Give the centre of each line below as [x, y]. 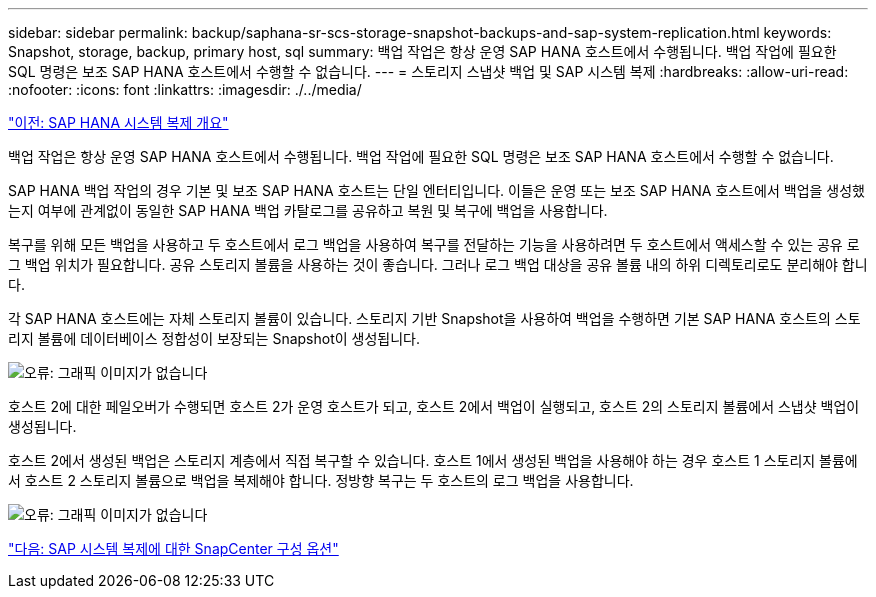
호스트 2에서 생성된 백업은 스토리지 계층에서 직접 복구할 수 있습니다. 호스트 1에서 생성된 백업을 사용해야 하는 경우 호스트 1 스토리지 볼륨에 [433, 460]
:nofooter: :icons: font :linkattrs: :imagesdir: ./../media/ [185, 89]
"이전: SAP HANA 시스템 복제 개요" [118, 122]
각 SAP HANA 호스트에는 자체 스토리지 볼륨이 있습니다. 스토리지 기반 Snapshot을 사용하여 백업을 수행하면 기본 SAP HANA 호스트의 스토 [434, 318]
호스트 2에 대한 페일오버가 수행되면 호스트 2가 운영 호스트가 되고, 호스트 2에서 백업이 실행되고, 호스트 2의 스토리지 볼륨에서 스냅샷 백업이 [434, 406]
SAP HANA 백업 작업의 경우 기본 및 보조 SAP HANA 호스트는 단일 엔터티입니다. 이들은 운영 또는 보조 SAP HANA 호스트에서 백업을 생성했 [436, 190]
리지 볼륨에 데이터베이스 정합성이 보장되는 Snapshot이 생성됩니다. [214, 338]
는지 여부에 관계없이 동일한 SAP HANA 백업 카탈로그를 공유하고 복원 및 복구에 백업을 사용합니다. [308, 210]
